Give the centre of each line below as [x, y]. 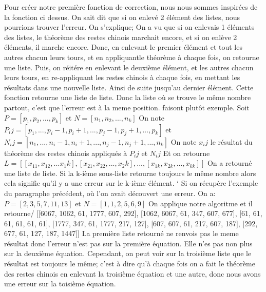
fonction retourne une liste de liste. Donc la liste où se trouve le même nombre [128, 97]
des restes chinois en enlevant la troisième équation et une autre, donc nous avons [132, 273]
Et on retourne [186, 153]
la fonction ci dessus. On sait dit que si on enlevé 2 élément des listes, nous [122, 17]
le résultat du [231, 141]
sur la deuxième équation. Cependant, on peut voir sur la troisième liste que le [128, 253]
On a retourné [230, 163]
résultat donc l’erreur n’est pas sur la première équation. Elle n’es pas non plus [128, 243]
